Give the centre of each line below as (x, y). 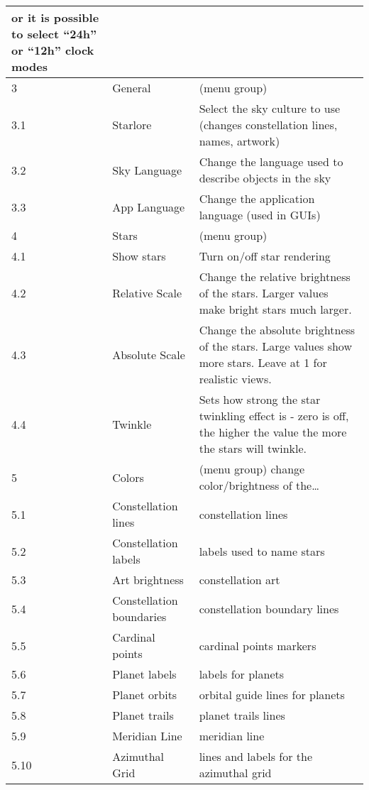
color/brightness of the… (259, 485)
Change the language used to (271, 161)
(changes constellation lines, (268, 125)
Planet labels (144, 674)
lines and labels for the (256, 756)
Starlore (132, 125)
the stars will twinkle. (253, 448)
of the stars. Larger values (264, 293)
